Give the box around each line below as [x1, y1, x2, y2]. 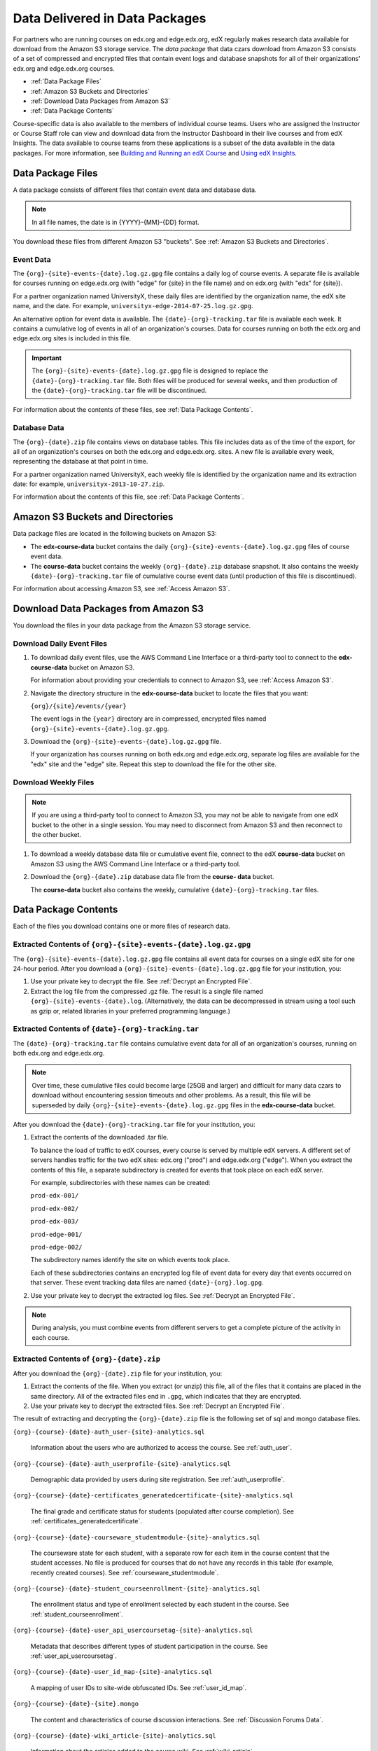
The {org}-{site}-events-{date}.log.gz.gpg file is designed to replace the [31, 366, 269, 375]
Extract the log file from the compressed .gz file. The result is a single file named [30, 987, 264, 995]
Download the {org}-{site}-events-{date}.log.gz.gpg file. [30, 738, 222, 746]
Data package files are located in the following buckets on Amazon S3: [13, 530, 217, 538]
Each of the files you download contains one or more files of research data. [13, 922, 230, 931]
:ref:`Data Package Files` [30, 77, 101, 85]
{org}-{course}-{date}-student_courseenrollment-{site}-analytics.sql [13, 1585, 260, 1593]
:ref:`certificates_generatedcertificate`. [30, 1517, 143, 1525]
